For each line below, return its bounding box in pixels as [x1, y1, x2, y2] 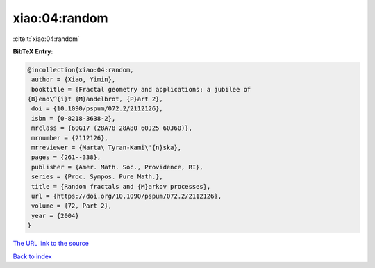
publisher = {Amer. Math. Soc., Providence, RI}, [31, 163, 204, 171]
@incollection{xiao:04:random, [27, 66, 135, 74]
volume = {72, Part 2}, [31, 202, 112, 210]
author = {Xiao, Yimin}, [31, 76, 116, 83]
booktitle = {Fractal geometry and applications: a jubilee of [31, 85, 251, 93]
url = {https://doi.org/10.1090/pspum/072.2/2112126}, [31, 192, 222, 200]
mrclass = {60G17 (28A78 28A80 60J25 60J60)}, [31, 124, 192, 132]
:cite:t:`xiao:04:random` [12, 35, 80, 43]
